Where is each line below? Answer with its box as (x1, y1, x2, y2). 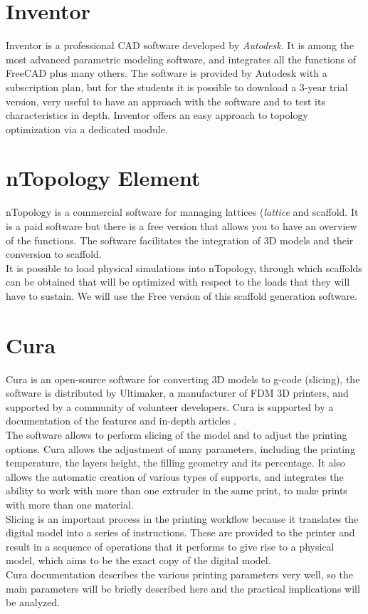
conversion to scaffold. (6, 246, 102, 261)
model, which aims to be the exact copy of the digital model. (6, 553, 271, 568)
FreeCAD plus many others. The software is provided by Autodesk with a (6, 66, 327, 80)
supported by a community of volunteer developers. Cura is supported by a (6, 399, 334, 414)
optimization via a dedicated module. (6, 121, 168, 136)
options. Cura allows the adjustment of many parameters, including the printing (6, 441, 355, 456)
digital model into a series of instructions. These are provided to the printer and (6, 525, 355, 540)
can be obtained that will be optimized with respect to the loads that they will (6, 274, 350, 289)
